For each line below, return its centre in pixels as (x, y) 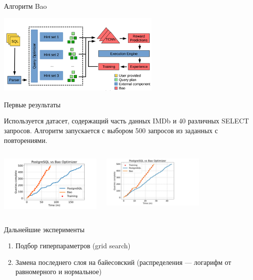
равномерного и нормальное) (58, 271)
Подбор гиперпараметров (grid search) (73, 246)
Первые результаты (32, 104)
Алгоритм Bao (25, 6)
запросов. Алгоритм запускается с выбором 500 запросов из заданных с (111, 130)
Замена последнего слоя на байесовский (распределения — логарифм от (123, 262)
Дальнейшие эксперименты (44, 229)
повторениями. (26, 140)
